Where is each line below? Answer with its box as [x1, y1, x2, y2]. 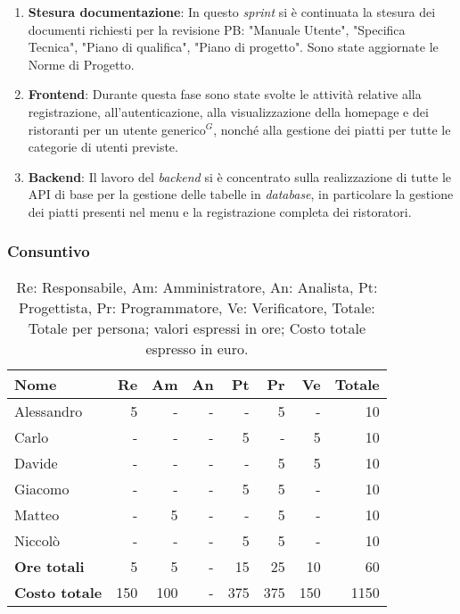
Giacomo [14, 477, 70, 499]
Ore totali [14, 555, 85, 577]
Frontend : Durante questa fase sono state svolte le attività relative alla [28, 85, 422, 104]
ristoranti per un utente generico [28, 120, 206, 138]
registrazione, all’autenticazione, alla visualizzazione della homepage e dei [28, 102, 429, 120]
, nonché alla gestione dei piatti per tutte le [213, 120, 451, 138]
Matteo [14, 503, 60, 525]
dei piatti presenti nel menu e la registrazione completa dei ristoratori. [28, 202, 412, 220]
